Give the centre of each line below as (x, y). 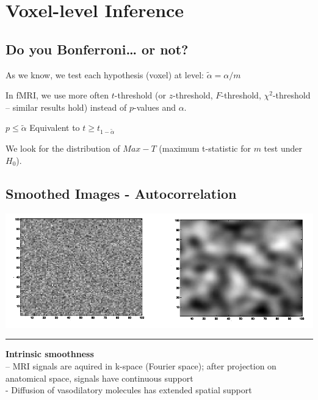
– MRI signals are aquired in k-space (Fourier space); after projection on (141, 366)
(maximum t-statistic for (205, 148)
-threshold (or (140, 95)
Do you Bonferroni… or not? (97, 49)
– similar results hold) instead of (66, 107)
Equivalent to (55, 128)
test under (283, 148)
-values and (155, 107)
